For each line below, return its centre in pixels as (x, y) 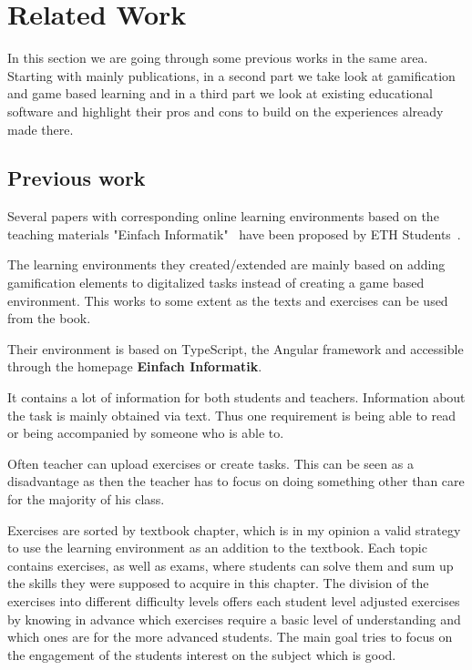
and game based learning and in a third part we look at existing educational (220, 93)
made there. (41, 129)
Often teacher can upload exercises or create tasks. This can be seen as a (210, 463)
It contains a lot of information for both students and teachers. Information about (236, 397)
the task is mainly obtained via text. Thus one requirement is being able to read (231, 415)
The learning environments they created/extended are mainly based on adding (226, 264)
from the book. (49, 318)
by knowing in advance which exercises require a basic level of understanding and (234, 619)
